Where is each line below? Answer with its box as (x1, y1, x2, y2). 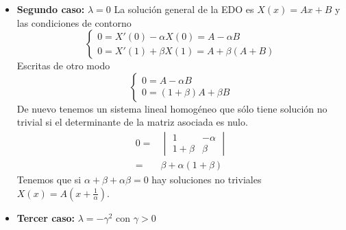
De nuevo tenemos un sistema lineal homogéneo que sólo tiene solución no (16, 101, 328, 115)
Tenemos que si (16, 172, 82, 187)
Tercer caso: (16, 210, 75, 225)
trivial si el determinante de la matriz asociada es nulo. (16, 115, 248, 129)
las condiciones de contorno (16, 15, 132, 30)
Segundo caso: (16, 2, 85, 16)
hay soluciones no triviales (151, 172, 262, 187)
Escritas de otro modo (16, 58, 110, 73)
